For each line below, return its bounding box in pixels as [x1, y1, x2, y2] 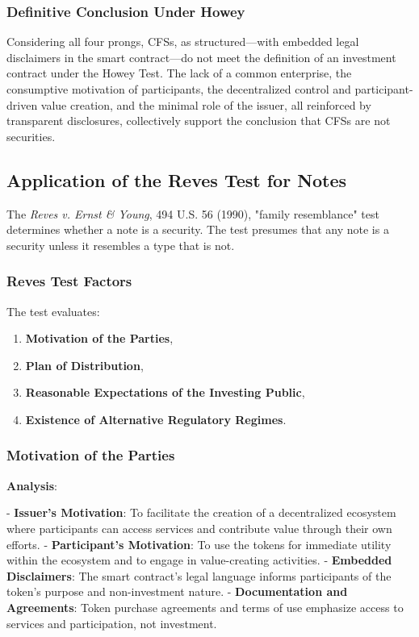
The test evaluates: [6, 302, 100, 319]
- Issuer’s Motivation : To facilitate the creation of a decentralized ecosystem [6, 504, 396, 521]
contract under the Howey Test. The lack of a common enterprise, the [6, 65, 352, 81]
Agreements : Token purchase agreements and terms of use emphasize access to [6, 598, 404, 615]
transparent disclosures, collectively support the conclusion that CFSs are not [6, 112, 391, 129]
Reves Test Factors [6, 271, 132, 291]
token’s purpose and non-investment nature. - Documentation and [6, 583, 348, 600]
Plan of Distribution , [25, 356, 144, 373]
